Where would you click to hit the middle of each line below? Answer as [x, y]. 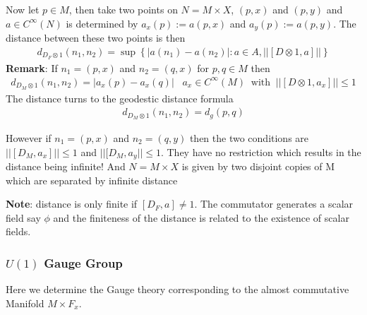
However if [29, 138]
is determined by [102, 23]
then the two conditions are [249, 138]
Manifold [25, 303]
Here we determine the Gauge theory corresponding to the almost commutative [178, 289]
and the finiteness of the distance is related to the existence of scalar [201, 217]
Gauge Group [83, 262]
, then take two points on [123, 9]
